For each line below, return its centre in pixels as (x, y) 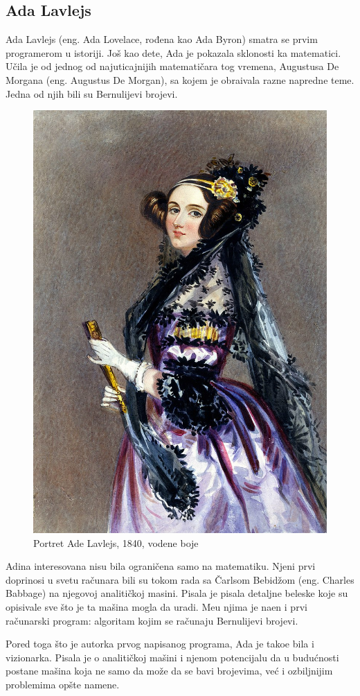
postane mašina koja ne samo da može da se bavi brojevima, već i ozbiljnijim (169, 671)
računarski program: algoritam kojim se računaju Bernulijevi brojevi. (152, 620)
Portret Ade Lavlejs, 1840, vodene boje (116, 542)
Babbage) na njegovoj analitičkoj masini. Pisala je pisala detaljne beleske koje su (177, 593)
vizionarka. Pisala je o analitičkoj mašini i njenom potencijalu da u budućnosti (172, 657)
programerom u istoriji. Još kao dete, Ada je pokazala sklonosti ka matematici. (173, 52)
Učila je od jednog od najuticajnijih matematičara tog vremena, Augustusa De (172, 66)
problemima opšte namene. (63, 684)
